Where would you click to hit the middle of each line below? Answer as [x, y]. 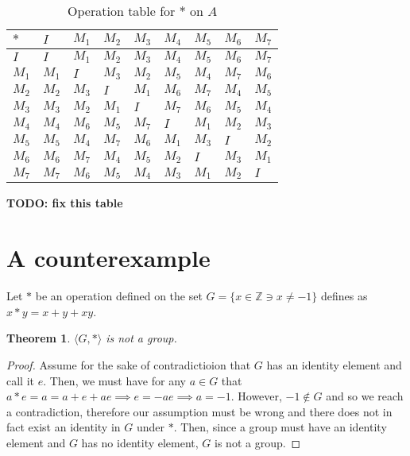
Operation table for [122, 11]
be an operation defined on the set [119, 296]
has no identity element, [140, 442]
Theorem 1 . [39, 338]
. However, [256, 396]
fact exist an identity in [64, 427]
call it [20, 380]
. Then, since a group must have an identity [280, 427]
